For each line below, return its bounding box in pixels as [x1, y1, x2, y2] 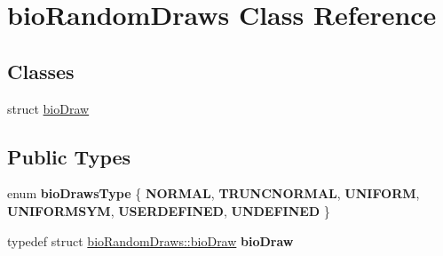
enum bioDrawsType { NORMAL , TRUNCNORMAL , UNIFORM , [7, 184, 420, 203]
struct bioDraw [7, 99, 90, 117]
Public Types [7, 142, 131, 170]
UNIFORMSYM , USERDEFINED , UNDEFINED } [7, 201, 330, 220]
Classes [7, 57, 75, 84]
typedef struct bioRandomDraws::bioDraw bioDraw [7, 231, 294, 250]
